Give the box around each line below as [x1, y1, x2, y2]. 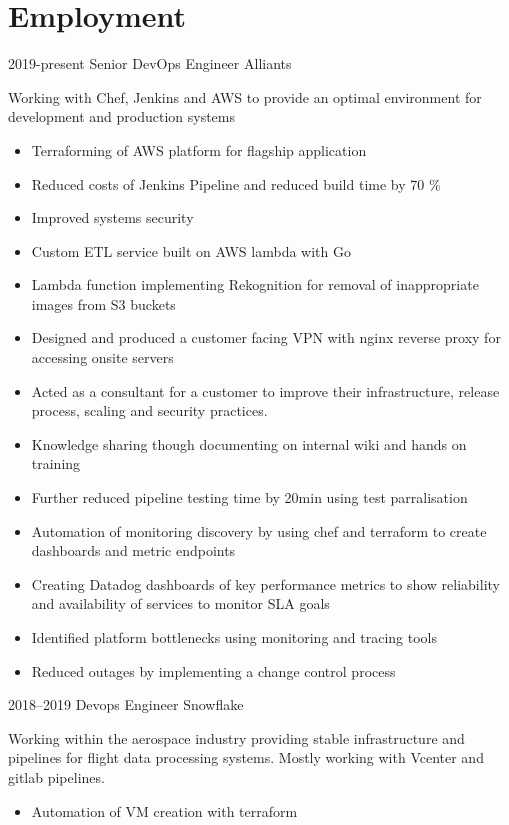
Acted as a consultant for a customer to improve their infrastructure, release [31, 380, 500, 401]
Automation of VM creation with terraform [31, 800, 298, 821]
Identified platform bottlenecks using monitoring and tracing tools [31, 627, 438, 647]
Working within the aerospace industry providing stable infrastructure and [8, 727, 465, 748]
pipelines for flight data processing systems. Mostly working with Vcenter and [8, 747, 484, 768]
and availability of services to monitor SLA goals [31, 593, 330, 614]
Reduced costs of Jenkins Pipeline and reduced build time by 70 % [31, 173, 441, 194]
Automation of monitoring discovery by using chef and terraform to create [31, 520, 487, 541]
